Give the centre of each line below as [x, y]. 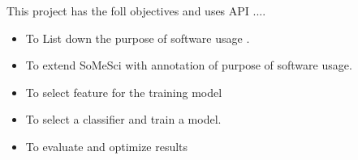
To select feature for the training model [124, 92]
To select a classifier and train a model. [123, 119]
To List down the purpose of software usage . [138, 38]
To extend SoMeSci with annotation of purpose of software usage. [189, 65]
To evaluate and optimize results [107, 146]
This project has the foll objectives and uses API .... [136, 11]
